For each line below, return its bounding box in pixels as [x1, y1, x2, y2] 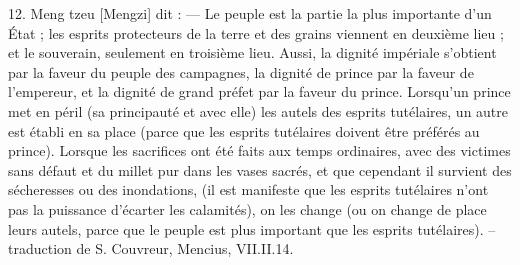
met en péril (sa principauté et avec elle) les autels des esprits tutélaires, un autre [8, 100, 509, 121]
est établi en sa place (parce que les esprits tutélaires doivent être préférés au [8, 120, 480, 141]
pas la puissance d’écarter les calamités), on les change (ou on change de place [8, 198, 487, 219]
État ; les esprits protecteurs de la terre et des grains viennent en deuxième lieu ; [8, 22, 504, 43]
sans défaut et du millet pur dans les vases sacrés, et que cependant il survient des [8, 159, 512, 180]
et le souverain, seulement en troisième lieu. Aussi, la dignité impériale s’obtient [8, 42, 497, 63]
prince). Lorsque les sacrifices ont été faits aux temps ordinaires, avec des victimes [8, 140, 511, 161]
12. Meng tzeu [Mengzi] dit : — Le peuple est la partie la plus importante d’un [8, 3, 492, 23]
